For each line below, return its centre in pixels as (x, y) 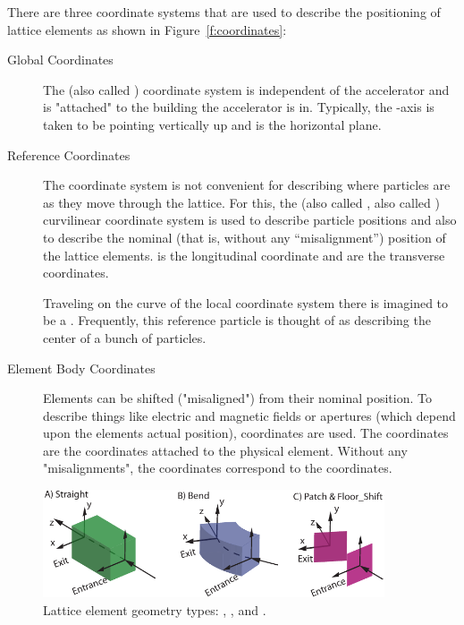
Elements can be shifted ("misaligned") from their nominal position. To (237, 398)
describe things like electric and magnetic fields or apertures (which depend (249, 415)
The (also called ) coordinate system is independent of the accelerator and (246, 89)
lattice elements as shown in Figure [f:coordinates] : (147, 29)
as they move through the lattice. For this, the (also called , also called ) (241, 202)
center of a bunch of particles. (125, 337)
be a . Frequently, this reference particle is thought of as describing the (237, 320)
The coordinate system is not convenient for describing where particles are (247, 185)
